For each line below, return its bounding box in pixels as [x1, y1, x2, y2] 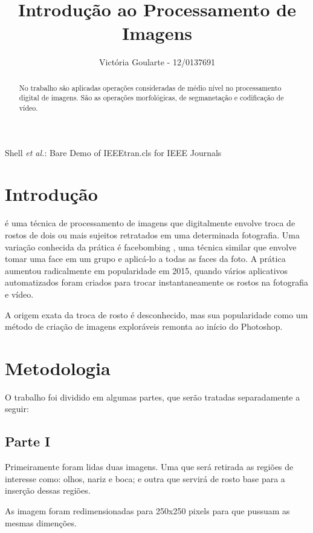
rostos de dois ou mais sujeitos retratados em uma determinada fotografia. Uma [5, 228, 300, 241]
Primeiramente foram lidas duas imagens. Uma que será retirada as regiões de [5, 460, 294, 473]
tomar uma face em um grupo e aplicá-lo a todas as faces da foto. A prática [5, 252, 286, 265]
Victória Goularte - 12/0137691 [99, 56, 215, 68]
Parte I [5, 432, 51, 451]
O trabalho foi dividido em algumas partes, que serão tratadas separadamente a [5, 390, 300, 403]
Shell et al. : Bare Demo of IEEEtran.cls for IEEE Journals [5, 146, 222, 159]
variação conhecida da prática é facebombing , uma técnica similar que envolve [5, 240, 297, 253]
